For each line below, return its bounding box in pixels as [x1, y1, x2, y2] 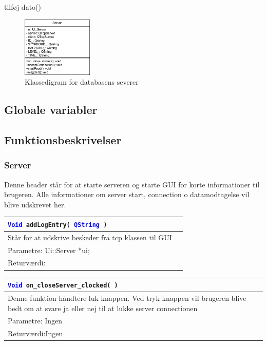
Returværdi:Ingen [8, 328, 63, 339]
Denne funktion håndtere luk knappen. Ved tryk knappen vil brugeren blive [8, 292, 246, 303]
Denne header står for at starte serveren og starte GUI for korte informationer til [4, 179, 260, 189]
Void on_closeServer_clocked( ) [8, 282, 118, 290]
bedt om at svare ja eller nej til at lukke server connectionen [8, 302, 198, 313]
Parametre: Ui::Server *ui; [8, 244, 90, 255]
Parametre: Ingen [8, 315, 63, 326]
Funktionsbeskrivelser [4, 132, 122, 147]
